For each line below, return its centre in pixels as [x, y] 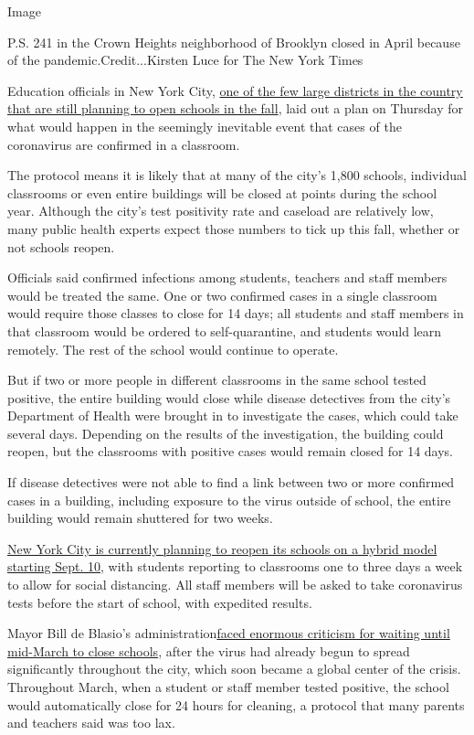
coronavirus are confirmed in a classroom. [124, 144]
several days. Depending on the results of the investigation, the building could [226, 433]
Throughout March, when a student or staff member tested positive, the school [228, 687]
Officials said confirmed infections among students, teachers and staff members [227, 277]
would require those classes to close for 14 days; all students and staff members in [236, 313]
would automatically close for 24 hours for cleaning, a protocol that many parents [236, 704]
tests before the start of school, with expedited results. [160, 602]
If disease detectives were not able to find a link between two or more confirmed [231, 482]
